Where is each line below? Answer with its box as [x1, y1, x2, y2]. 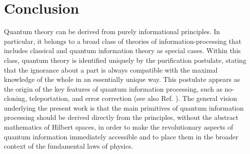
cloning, [4, 93, 27, 103]
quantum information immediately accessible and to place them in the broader [4, 131, 238, 141]
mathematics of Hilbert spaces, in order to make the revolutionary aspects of [4, 122, 233, 132]
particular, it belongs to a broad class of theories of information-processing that [4, 36, 242, 46]
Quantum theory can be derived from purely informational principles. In [4, 26, 220, 37]
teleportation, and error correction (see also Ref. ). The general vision [29, 93, 237, 103]
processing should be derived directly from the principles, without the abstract [4, 112, 239, 122]
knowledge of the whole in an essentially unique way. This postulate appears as [4, 74, 240, 84]
